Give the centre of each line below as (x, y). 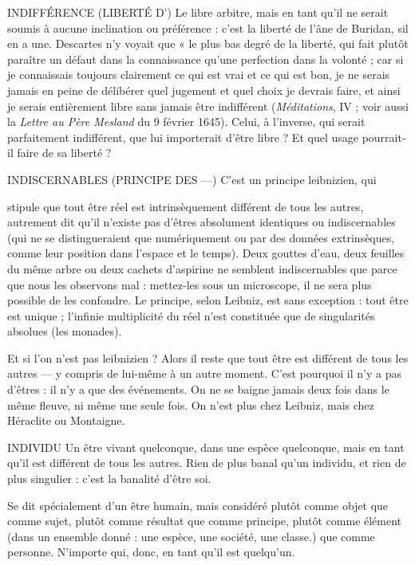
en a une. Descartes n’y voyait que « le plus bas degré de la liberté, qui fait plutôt (208, 43)
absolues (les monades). (65, 331)
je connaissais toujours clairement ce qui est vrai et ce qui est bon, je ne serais (199, 75)
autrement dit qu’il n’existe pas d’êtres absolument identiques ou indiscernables (202, 222)
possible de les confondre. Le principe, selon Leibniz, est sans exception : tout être (208, 300)
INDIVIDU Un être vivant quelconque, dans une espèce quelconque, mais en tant (206, 447)
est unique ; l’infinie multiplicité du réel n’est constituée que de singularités (191, 315)
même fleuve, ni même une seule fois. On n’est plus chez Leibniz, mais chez (191, 404)
